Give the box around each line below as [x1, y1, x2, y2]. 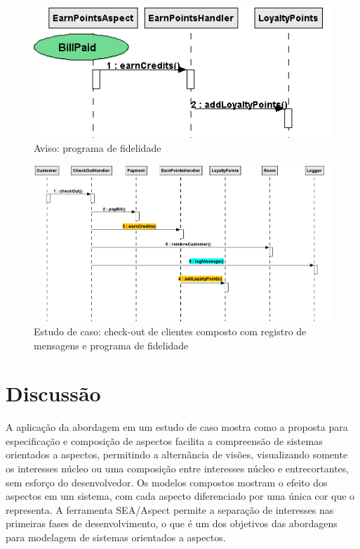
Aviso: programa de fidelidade [34, 140, 161, 155]
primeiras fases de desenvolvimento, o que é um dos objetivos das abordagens [6, 516, 338, 531]
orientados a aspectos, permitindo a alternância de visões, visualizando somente [6, 447, 348, 462]
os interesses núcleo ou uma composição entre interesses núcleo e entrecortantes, [6, 461, 349, 475]
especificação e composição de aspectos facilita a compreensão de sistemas [6, 433, 323, 448]
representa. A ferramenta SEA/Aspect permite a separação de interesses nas [6, 502, 334, 517]
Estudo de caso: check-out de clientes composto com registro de [34, 323, 307, 338]
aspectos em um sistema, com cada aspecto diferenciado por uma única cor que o [6, 489, 355, 503]
